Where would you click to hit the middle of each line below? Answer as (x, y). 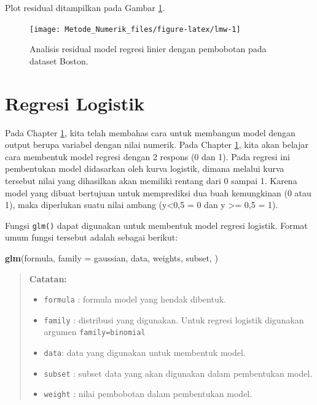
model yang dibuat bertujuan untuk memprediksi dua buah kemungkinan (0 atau (158, 192)
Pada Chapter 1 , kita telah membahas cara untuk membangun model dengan (150, 132)
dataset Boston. (59, 60)
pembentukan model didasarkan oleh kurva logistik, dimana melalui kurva (145, 168)
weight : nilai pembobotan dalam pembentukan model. (148, 394)
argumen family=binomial (95, 332)
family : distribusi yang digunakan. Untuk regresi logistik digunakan (174, 319)
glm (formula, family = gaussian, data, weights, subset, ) (112, 257)
